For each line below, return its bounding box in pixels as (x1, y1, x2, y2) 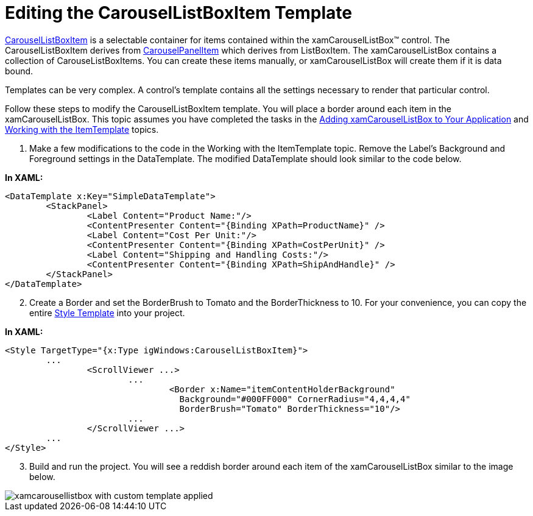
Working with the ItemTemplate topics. (5, 124, 159, 135)
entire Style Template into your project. (29, 307, 185, 318)
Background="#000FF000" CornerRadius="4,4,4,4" (179, 394, 411, 404)
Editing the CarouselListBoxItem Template (5, 2, 352, 23)
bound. (5, 65, 34, 76)
